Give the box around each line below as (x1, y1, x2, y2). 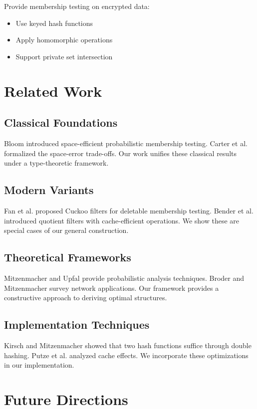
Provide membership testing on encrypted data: (4, 1, 150, 11)
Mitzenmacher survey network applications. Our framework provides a (4, 282, 219, 293)
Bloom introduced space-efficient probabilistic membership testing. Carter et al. (4, 138, 248, 148)
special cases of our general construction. (4, 225, 129, 235)
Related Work (4, 80, 102, 101)
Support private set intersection (15, 51, 113, 61)
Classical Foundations (4, 115, 118, 130)
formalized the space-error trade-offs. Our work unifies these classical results (4, 148, 237, 158)
